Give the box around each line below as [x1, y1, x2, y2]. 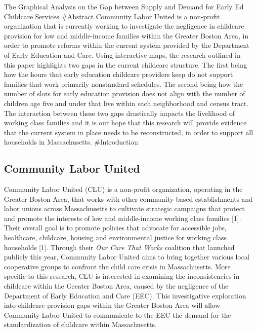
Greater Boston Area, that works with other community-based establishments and [4, 193, 253, 204]
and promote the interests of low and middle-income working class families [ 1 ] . [4, 213, 241, 223]
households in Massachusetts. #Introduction [4, 137, 138, 147]
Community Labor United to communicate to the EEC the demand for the [4, 309, 231, 320]
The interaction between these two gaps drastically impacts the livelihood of [4, 108, 235, 118]
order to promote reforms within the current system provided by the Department [4, 40, 250, 50]
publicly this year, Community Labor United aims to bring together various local [4, 252, 250, 262]
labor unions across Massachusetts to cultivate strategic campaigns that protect [4, 203, 245, 214]
